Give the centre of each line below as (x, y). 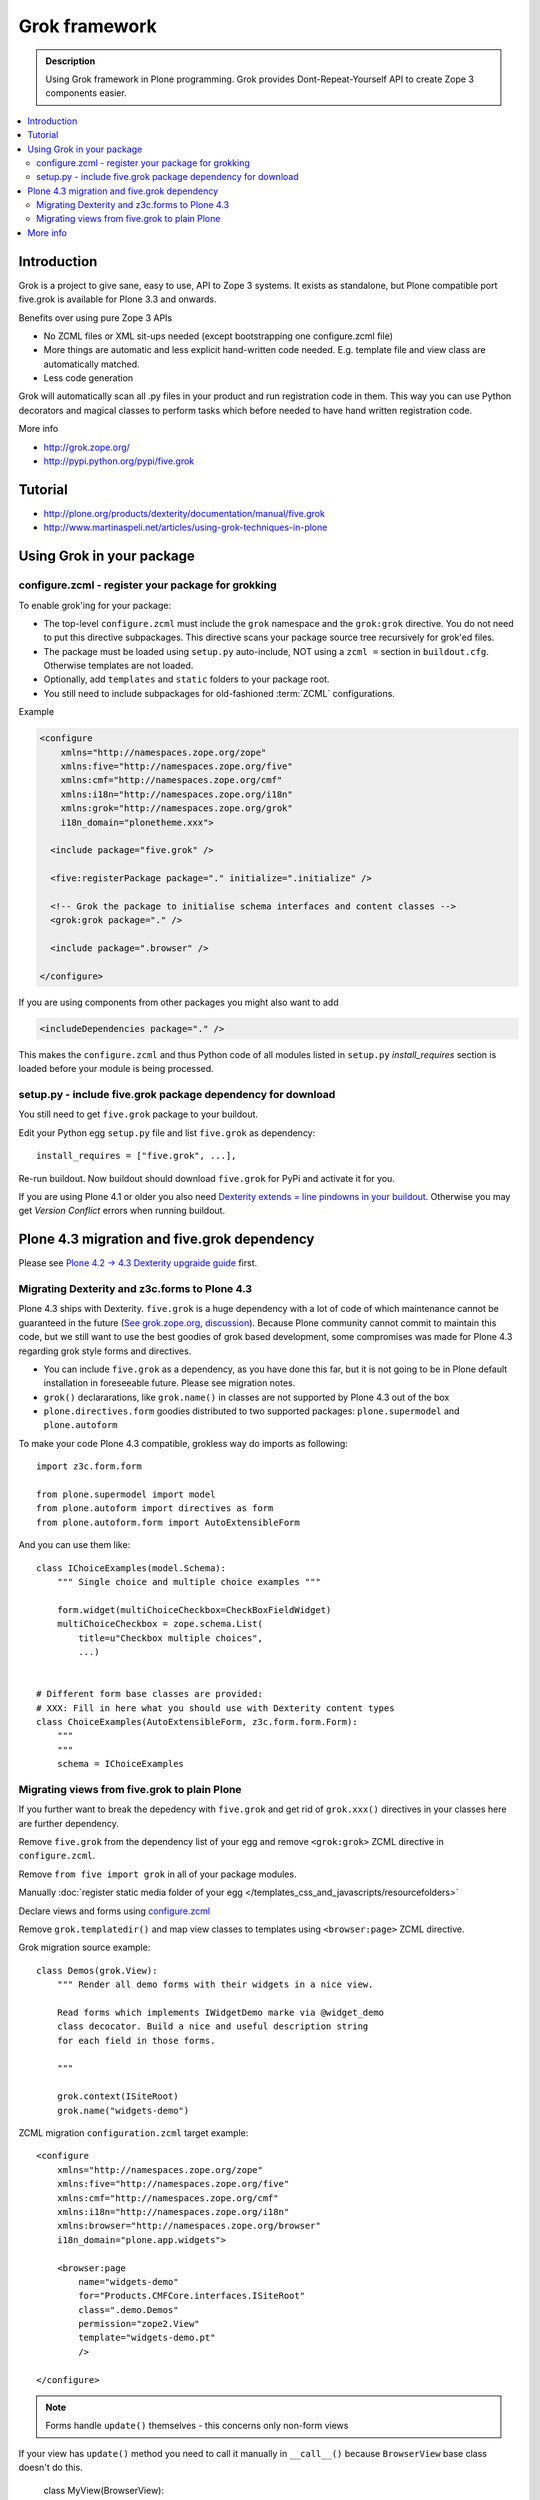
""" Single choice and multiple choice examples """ (189, 1581)
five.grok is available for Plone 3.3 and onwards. (117, 299)
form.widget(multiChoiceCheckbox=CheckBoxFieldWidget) (194, 1609)
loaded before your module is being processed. (116, 1069)
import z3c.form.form (89, 1466)
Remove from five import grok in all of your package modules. (157, 1874)
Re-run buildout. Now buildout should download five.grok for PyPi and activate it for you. (206, 1178)
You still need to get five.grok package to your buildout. (138, 1114)
